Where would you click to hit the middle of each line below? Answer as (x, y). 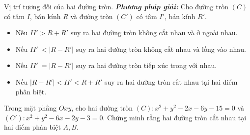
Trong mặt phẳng (30, 108)
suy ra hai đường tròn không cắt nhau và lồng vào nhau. (161, 49)
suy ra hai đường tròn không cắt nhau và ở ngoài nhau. (154, 33)
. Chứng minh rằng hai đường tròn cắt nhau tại (175, 117)
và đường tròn (92, 16)
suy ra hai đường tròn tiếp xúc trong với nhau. (146, 65)
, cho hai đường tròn (102, 108)
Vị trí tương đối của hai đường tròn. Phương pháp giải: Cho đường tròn (116, 6)
